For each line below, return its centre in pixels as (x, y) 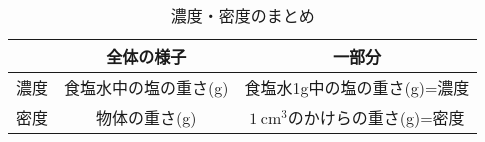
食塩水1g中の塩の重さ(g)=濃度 (357, 87)
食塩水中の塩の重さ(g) (146, 87)
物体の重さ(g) (146, 117)
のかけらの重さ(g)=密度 (376, 117)
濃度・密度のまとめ (242, 15)
